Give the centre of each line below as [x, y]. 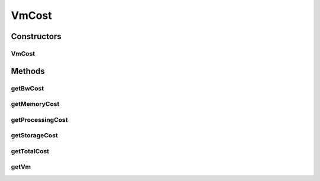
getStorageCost [34, 135]
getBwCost [28, 88]
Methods [28, 71]
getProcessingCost [39, 119]
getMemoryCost [35, 104]
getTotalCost [30, 151]
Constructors [36, 36]
